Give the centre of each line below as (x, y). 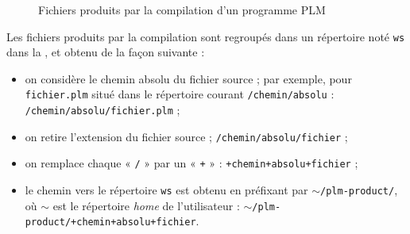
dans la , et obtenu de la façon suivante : (106, 52)
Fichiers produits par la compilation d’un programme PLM (182, 10)
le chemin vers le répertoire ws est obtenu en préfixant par (166, 190)
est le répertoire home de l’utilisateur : (146, 205)
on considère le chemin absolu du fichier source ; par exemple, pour (188, 78)
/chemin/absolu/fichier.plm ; (102, 110)
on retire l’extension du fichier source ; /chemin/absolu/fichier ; (186, 136)
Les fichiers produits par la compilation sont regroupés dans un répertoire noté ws (206, 36)
